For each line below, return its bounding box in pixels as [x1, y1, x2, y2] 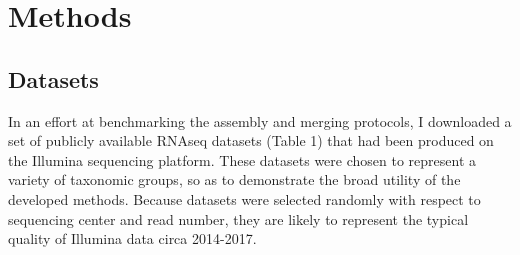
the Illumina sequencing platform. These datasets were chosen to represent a [8, 149, 477, 170]
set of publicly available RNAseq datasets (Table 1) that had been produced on [8, 130, 494, 151]
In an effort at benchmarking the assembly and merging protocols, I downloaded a [8, 110, 512, 131]
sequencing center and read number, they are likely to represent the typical [8, 208, 469, 229]
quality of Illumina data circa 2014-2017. [8, 228, 257, 249]
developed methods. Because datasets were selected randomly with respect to [8, 188, 481, 209]
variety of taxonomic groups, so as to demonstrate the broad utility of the [8, 169, 461, 190]
